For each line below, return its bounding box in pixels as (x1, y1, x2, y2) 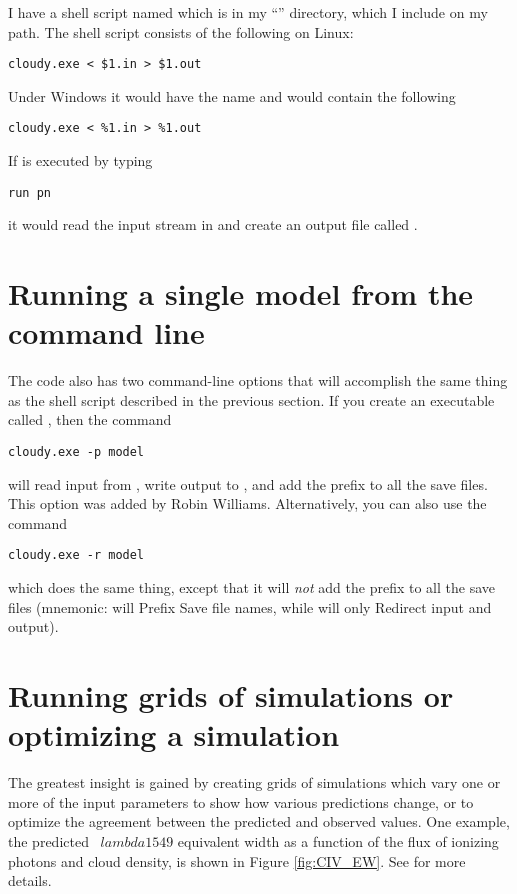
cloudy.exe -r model (8, 548, 145, 563)
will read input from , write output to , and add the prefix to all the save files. (8, 473, 488, 494)
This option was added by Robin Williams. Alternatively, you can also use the (8, 493, 487, 514)
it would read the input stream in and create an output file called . (8, 214, 418, 235)
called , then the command (8, 409, 172, 430)
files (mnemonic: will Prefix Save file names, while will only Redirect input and (8, 596, 492, 617)
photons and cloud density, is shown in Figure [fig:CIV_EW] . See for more (8, 850, 466, 871)
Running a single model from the (8, 273, 474, 314)
